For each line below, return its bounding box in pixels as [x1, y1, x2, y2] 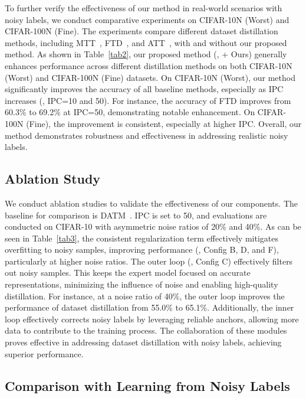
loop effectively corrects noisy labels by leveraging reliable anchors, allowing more [5, 312, 299, 325]
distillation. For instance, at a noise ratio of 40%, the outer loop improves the [5, 289, 285, 302]
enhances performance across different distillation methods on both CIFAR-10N [5, 59, 292, 71]
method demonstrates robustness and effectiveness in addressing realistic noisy [5, 129, 288, 141]
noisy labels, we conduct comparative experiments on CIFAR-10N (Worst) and [5, 13, 289, 25]
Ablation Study [5, 169, 101, 188]
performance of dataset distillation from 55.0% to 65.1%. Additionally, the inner [5, 301, 294, 314]
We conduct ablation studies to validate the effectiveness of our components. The [5, 197, 298, 209]
